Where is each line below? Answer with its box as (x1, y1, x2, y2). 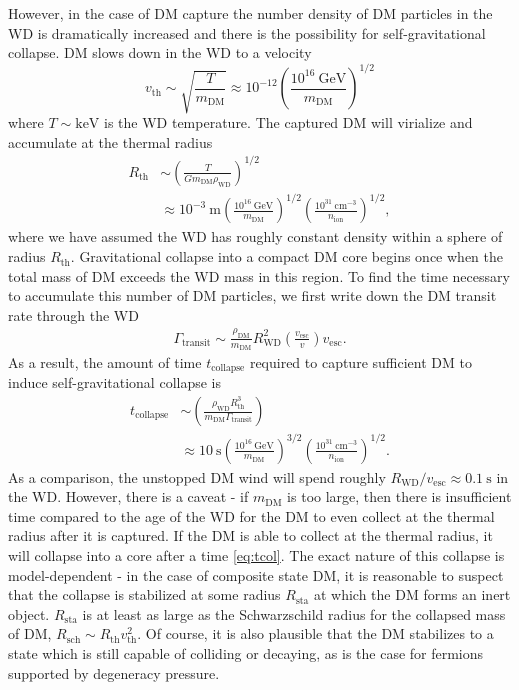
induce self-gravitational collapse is (8, 372, 221, 393)
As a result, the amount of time (8, 351, 202, 372)
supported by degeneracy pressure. (8, 662, 220, 683)
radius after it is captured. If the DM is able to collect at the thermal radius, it (8, 525, 493, 546)
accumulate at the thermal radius (8, 131, 213, 152)
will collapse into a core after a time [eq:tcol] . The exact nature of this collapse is (8, 544, 505, 565)
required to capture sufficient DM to (249, 351, 472, 372)
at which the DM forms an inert (313, 584, 511, 605)
